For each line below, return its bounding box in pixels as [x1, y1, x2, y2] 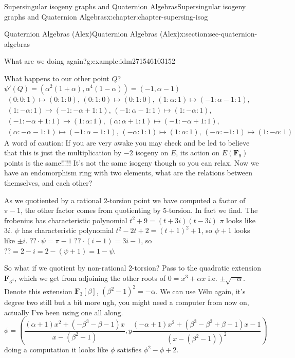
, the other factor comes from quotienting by [21, 205, 161, 216]
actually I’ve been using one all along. [4, 307, 123, 317]
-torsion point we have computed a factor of [107, 194, 246, 205]
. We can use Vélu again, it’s [155, 285, 246, 296]
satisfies [117, 344, 141, 355]
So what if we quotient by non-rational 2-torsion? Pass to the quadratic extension [4, 262, 261, 273]
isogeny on [135, 147, 169, 158]
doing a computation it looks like [4, 344, 108, 355]
